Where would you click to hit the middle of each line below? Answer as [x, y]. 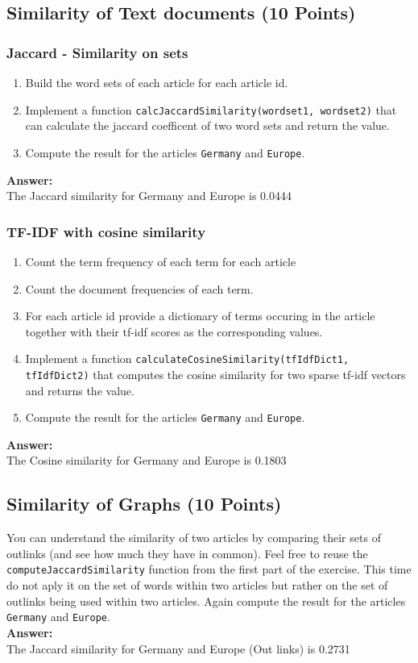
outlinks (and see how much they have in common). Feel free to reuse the [187, 553]
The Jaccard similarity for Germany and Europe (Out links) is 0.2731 [178, 648]
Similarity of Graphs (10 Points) [144, 504]
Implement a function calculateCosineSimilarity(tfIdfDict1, [187, 359]
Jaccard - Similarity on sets [97, 52]
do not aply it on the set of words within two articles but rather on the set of [197, 585]
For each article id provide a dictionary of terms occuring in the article [200, 316]
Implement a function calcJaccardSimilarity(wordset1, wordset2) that [211, 109]
